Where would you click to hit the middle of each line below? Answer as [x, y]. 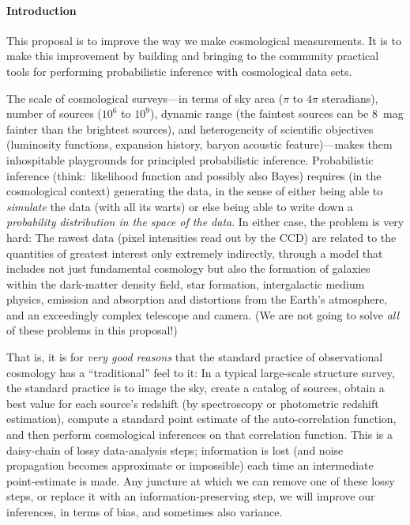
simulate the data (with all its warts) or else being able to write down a [180, 206]
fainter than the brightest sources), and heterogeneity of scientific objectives [190, 128]
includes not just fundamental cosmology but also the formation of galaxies [188, 268]
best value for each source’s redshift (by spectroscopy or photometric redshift [193, 403]
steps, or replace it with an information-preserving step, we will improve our [191, 496]
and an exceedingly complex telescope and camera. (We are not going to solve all [203, 314]
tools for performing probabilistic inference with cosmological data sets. [179, 71]
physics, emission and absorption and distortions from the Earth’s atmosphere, [197, 299]
